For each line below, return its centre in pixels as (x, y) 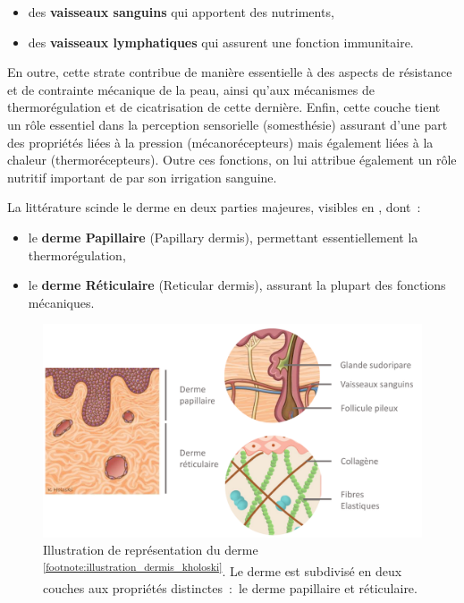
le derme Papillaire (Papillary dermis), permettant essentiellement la (223, 237)
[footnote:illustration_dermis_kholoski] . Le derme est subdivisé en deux (223, 569)
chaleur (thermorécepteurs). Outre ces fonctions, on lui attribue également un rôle (232, 160)
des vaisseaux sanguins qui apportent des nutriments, (181, 12)
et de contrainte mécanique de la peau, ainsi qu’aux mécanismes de (191, 89)
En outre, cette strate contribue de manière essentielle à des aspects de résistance (230, 72)
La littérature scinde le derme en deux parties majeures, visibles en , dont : (214, 207)
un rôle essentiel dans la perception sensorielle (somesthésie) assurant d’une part (228, 124)
